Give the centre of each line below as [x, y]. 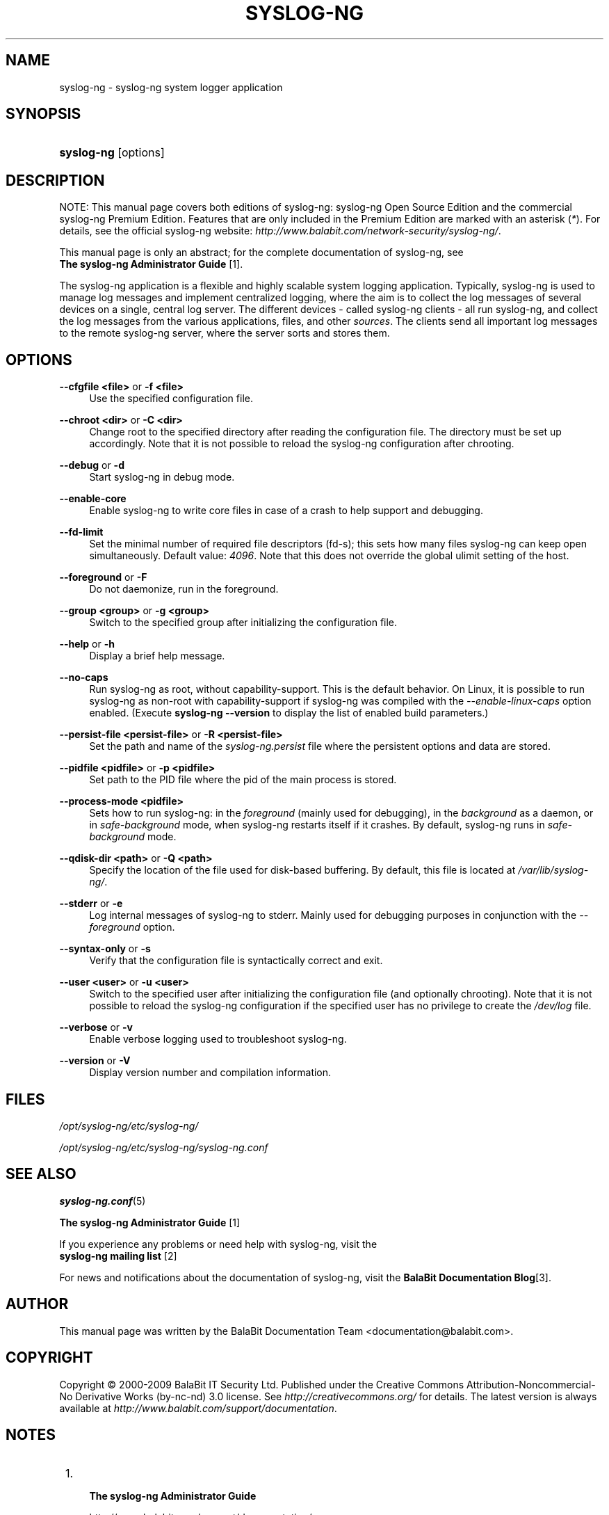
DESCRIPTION [55, 180]
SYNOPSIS [43, 114]
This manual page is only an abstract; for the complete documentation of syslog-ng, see [261, 252]
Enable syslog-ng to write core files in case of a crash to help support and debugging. [286, 511]
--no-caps [84, 678]
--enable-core [93, 499]
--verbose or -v [96, 1027]
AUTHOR [37, 1304]
